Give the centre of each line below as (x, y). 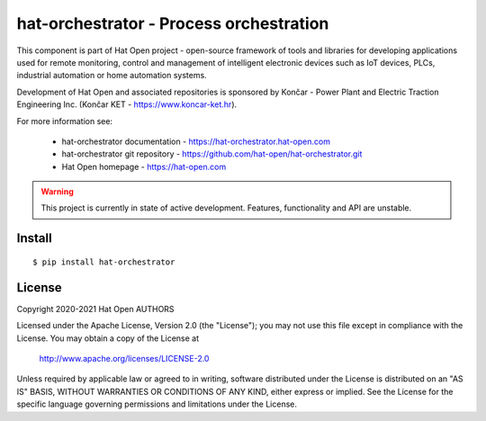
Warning (57, 192)
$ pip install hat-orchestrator (104, 262)
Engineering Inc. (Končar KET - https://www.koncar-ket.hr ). (127, 104)
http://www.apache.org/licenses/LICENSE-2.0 (124, 358)
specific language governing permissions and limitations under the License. (157, 404)
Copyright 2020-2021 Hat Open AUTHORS (95, 309)
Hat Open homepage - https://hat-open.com (144, 166)
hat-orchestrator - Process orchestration (173, 23)
